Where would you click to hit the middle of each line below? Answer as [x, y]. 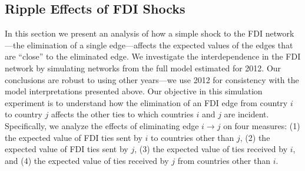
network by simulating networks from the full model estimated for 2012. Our [143, 68]
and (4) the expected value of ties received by [87, 160]
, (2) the [255, 137]
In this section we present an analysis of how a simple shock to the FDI [134, 33]
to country [24, 114]
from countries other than [224, 160]
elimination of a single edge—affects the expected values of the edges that [160, 45]
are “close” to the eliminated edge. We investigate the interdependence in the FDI [153, 56]
